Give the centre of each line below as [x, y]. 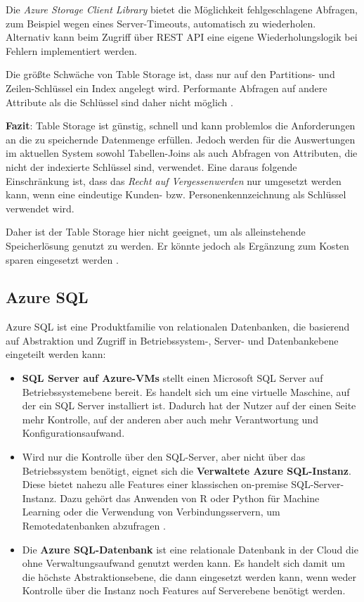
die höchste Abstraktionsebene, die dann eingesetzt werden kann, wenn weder [189, 576]
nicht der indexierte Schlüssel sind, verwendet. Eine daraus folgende [151, 166]
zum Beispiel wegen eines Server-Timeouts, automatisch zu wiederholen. [161, 23]
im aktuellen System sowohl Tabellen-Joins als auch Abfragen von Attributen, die [182, 153]
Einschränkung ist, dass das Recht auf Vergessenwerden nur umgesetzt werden [174, 180]
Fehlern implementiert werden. [71, 50]
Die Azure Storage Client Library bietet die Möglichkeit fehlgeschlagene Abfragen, [182, 9]
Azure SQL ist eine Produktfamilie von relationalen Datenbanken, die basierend [178, 327]
